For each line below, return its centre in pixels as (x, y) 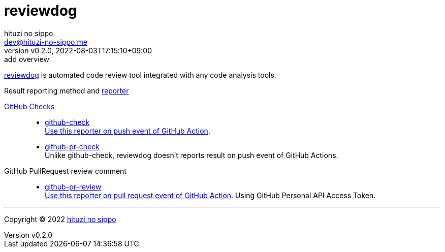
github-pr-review (73, 186)
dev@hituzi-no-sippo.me (46, 42)
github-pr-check (72, 146)
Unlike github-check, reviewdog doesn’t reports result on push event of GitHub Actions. (192, 155)
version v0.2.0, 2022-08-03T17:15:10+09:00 (78, 50)
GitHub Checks (29, 106)
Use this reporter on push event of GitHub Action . (128, 131)
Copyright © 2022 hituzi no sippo (60, 219)
